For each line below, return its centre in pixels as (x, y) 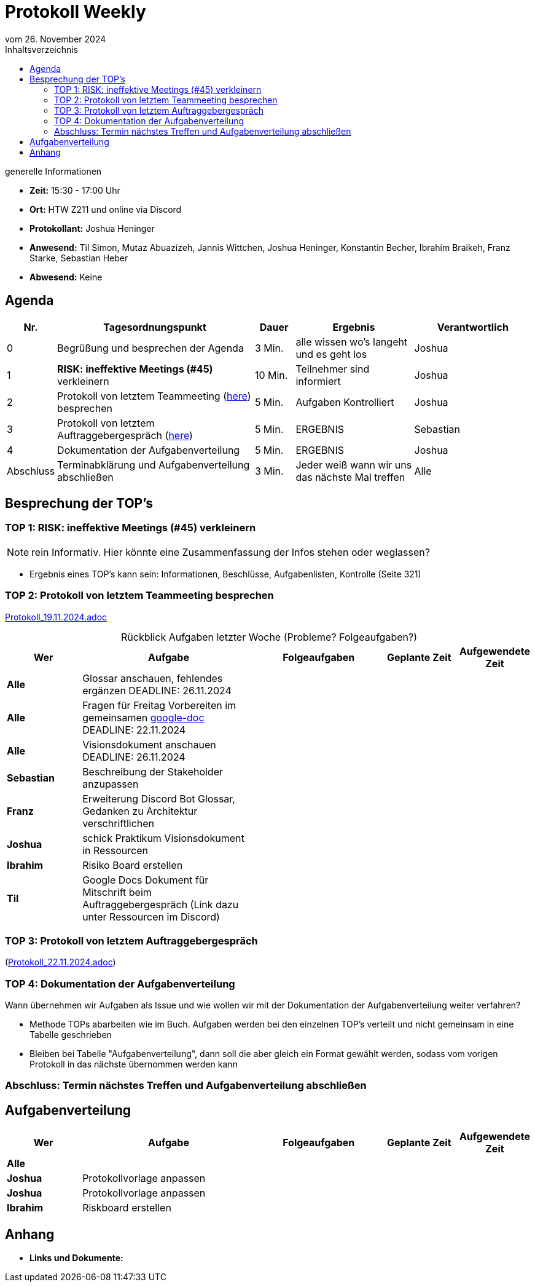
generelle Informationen (53, 171)
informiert (318, 381)
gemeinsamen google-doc (143, 717)
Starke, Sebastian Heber (79, 258)
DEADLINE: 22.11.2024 (134, 730)
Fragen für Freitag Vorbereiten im (159, 705)
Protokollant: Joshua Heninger (92, 228)
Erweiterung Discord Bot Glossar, (159, 798)
